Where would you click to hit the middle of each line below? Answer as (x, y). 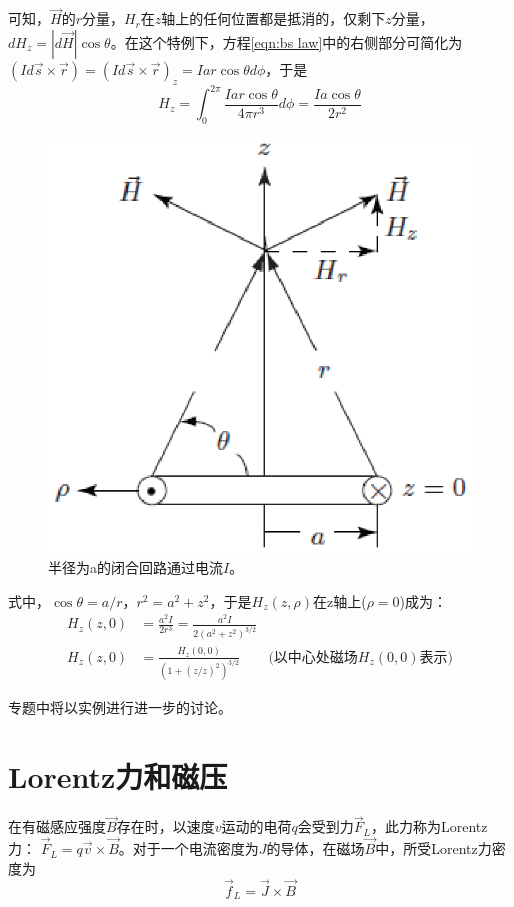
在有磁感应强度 (57, 826)
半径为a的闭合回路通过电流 (135, 567)
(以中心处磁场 (313, 657)
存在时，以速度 (165, 826)
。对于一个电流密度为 (188, 848)
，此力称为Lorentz (429, 826)
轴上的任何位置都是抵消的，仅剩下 (273, 18)
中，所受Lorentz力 (433, 848)
